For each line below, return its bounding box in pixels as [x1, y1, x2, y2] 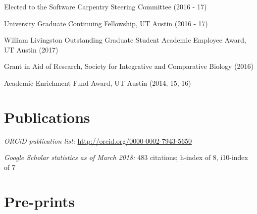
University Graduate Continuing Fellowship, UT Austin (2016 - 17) [4, 18, 208, 28]
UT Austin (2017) [4, 44, 58, 54]
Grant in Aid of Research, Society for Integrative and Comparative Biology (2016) [4, 61, 254, 71]
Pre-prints [4, 191, 75, 211]
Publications [4, 107, 90, 127]
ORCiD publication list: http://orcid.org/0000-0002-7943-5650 [4, 135, 192, 146]
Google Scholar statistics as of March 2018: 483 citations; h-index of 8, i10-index [4, 152, 248, 162]
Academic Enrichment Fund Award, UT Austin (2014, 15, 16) [4, 77, 191, 88]
